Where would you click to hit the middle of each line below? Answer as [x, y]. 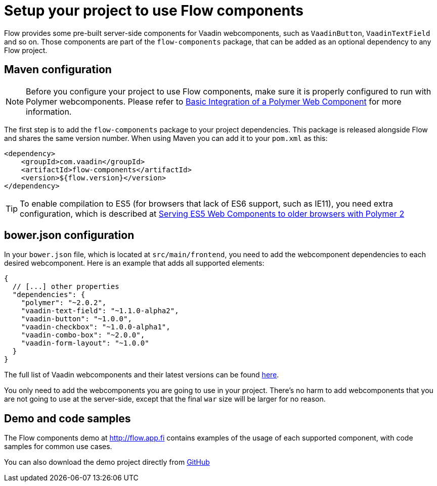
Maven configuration [58, 70]
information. [49, 111]
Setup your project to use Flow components [154, 11]
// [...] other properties [66, 287]
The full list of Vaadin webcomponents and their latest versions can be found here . [142, 375]
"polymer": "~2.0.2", [64, 303]
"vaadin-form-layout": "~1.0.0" [85, 343]
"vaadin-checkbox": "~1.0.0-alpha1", [96, 327]
